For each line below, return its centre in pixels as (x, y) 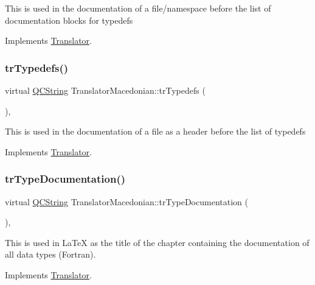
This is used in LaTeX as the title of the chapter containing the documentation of (157, 242)
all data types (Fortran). (50, 254)
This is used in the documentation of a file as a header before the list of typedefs (155, 131)
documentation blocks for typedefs (69, 20)
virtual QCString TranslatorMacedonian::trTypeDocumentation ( (126, 201)
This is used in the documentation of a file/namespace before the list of (138, 8)
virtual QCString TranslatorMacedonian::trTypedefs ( (105, 90)
